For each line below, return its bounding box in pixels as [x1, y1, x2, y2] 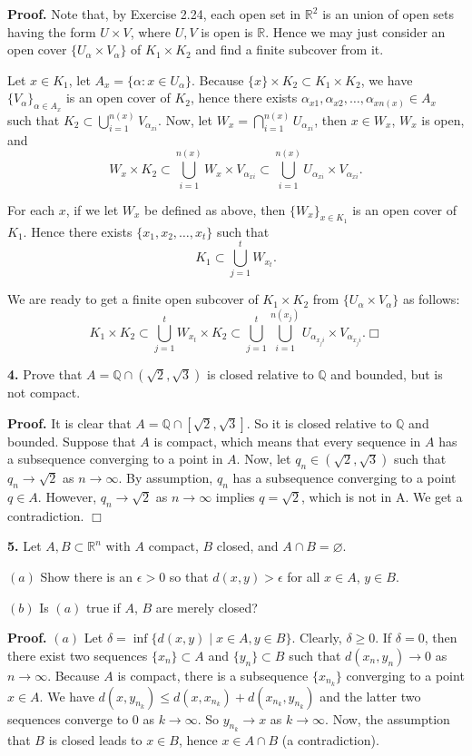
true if [85, 597, 121, 616]
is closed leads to [48, 730, 143, 749]
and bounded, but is [330, 365, 443, 384]
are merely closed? [155, 597, 258, 616]
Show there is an [40, 566, 133, 585]
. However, [37, 486, 97, 506]
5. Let [7, 536, 42, 555]
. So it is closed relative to [246, 413, 392, 432]
